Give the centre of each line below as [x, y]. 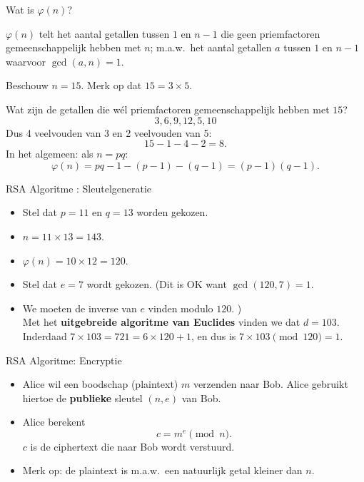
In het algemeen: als [50, 154]
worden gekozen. [172, 212]
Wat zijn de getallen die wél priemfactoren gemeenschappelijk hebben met [168, 109]
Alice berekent [54, 422]
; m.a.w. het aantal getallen [211, 47]
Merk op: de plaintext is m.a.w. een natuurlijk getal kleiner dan [162, 470]
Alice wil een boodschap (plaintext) [100, 384]
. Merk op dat [111, 85]
